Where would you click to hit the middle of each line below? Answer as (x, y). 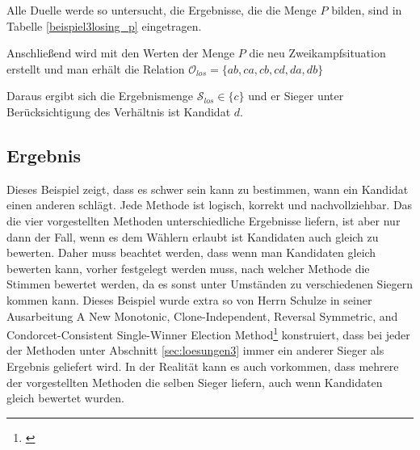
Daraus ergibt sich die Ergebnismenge (100, 96)
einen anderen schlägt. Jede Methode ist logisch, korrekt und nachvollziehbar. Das (210, 205)
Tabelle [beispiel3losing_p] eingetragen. (104, 25)
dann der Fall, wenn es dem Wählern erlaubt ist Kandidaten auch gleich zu (193, 236)
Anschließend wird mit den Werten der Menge (121, 53)
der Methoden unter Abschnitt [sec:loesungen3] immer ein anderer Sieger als (195, 350)
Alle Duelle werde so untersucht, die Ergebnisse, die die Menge (162, 10)
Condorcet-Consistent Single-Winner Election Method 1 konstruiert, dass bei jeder (208, 333)
